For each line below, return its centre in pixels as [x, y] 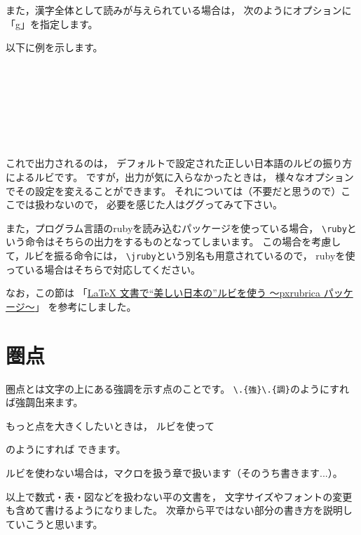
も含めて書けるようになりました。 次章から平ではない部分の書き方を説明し [179, 510]
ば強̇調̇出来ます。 [45, 402]
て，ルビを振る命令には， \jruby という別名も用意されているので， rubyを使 [180, 255]
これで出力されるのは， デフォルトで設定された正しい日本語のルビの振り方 [179, 163]
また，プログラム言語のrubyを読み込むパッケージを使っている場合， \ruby [176, 228]
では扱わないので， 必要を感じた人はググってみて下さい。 [149, 204]
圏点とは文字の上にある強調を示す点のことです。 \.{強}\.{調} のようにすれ [178, 388]
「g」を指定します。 [52, 23]
